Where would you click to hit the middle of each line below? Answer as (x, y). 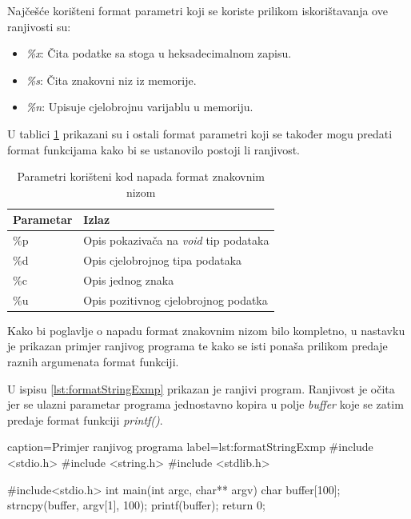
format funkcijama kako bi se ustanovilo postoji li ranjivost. (154, 149)
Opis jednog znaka (129, 279)
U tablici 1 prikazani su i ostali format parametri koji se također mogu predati (200, 133)
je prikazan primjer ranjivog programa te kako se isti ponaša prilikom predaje (198, 346)
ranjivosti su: (39, 26)
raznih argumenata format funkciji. (93, 361)
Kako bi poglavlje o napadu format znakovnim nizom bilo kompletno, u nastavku (206, 330)
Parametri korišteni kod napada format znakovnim (141, 176)
